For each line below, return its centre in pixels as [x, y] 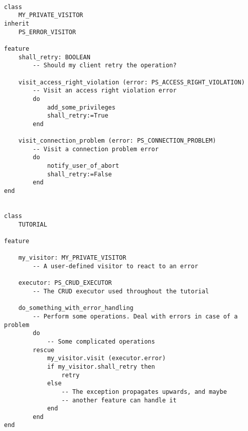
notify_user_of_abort [83, 166]
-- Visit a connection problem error [96, 149]
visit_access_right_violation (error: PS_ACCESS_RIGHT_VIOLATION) [132, 82]
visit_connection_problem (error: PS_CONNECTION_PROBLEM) [117, 141]
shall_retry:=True [78, 116]
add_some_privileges [81, 107]
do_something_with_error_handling [76, 308]
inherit [17, 23]
